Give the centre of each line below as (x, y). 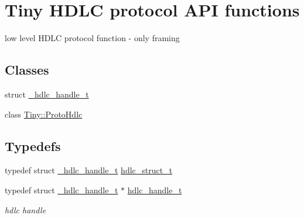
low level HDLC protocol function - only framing (92, 38)
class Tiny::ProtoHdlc (44, 114)
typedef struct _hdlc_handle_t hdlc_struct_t (89, 170)
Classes (27, 70)
